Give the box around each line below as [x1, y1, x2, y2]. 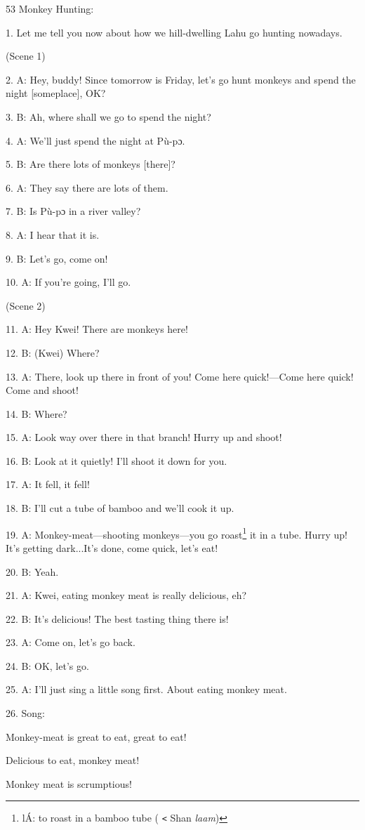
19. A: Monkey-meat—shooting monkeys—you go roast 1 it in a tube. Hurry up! [6, 525, 347, 541]
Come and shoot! [6, 383, 79, 397]
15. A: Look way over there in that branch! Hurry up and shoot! [6, 430, 282, 444]
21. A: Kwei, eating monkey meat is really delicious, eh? [6, 588, 247, 602]
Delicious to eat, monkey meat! [6, 753, 140, 768]
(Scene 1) [6, 48, 46, 63]
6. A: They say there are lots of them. [6, 180, 168, 195]
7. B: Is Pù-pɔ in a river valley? [6, 204, 141, 218]
